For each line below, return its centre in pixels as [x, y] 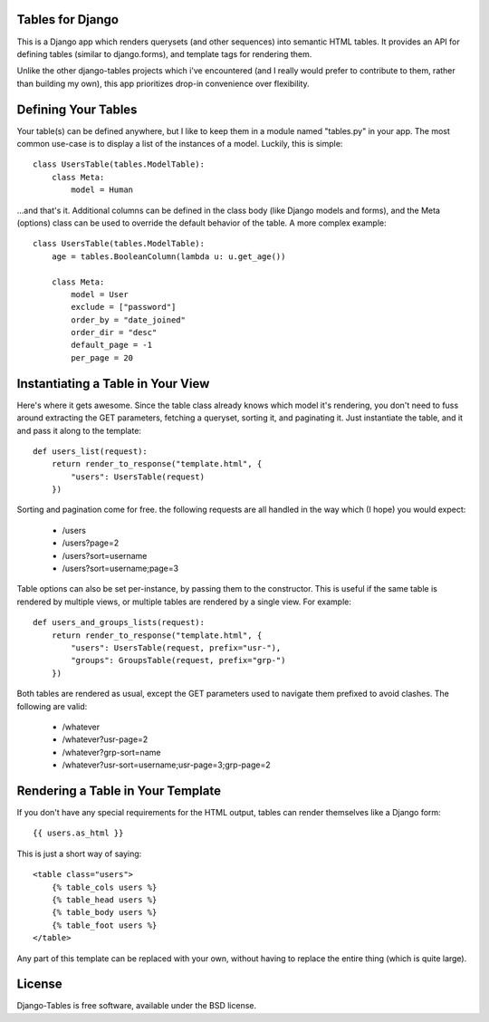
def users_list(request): [91, 451]
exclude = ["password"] [124, 307]
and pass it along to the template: [79, 430]
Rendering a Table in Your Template [119, 791]
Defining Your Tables [77, 109]
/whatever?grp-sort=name [111, 752]
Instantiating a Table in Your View [113, 384]
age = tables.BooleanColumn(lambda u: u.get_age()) [168, 256]
